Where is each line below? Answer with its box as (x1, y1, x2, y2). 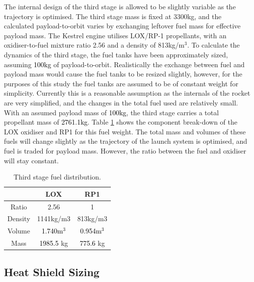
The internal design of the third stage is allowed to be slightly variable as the (4, 1, 236, 11)
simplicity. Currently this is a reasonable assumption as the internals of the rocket (4, 88, 251, 98)
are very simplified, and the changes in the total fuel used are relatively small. (4, 97, 238, 107)
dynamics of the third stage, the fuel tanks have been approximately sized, (4, 49, 228, 59)
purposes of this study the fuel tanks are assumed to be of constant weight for (4, 78, 238, 88)
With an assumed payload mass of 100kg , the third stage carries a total (4, 107, 219, 117)
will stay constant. (4, 155, 59, 165)
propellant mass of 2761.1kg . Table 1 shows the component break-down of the (4, 117, 238, 127)
